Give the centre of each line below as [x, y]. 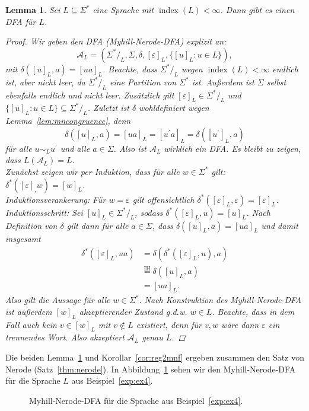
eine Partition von [143, 82]
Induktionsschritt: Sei [44, 212]
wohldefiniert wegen [174, 108]
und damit [280, 225]
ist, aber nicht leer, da [45, 82]
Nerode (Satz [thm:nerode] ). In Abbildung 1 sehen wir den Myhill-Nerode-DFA [151, 369]
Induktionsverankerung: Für [56, 199]
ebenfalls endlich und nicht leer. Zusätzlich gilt [90, 95]
